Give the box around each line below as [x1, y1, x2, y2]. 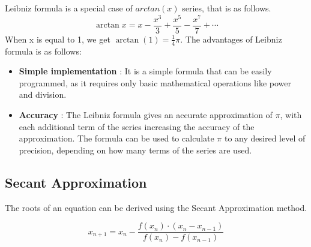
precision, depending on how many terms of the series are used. [19, 143, 252, 156]
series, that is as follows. [182, 2, 271, 14]
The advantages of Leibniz [185, 32, 282, 45]
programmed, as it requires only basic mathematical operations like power [19, 76, 291, 89]
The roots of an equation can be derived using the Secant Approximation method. [5, 201, 307, 213]
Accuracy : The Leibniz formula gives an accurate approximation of [19, 108, 273, 121]
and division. [19, 88, 67, 101]
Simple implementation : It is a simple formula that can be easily [19, 65, 272, 77]
